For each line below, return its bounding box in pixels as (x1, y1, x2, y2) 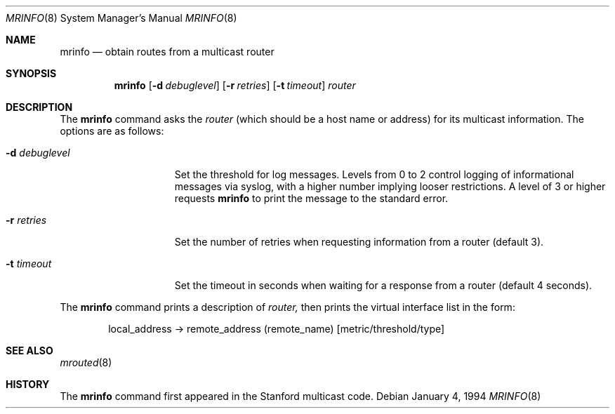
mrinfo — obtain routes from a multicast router (60, 46, 275, 58)
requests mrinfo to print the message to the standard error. (174, 192, 449, 204)
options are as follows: (60, 125, 164, 137)
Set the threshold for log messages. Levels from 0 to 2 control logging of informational (174, 168, 574, 180)
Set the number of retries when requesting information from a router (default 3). (174, 236, 544, 248)
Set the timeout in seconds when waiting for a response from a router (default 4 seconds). (174, 279, 593, 291)
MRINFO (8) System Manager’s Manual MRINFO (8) (6, 12, 237, 24)
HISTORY (6, 378, 50, 390)
